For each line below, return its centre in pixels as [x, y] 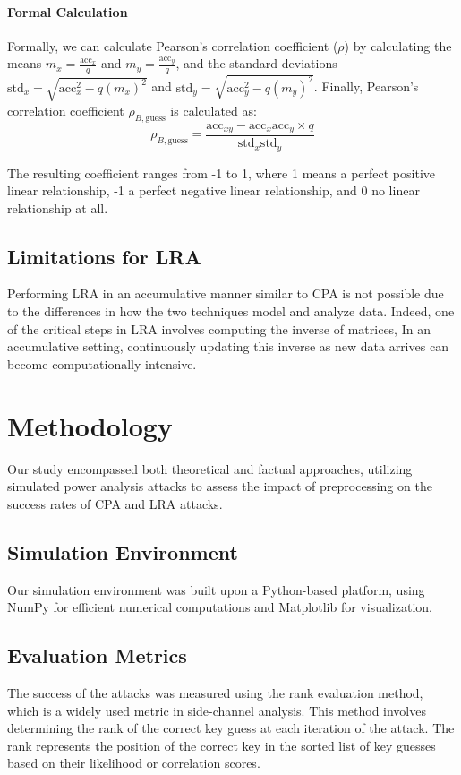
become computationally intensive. [102, 363]
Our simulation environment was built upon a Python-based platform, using [216, 589]
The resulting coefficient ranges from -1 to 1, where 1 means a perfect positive [221, 172]
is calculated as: [213, 110]
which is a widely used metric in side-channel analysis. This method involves [217, 710]
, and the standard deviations [256, 63]
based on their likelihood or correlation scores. [134, 763]
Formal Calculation [68, 11]
